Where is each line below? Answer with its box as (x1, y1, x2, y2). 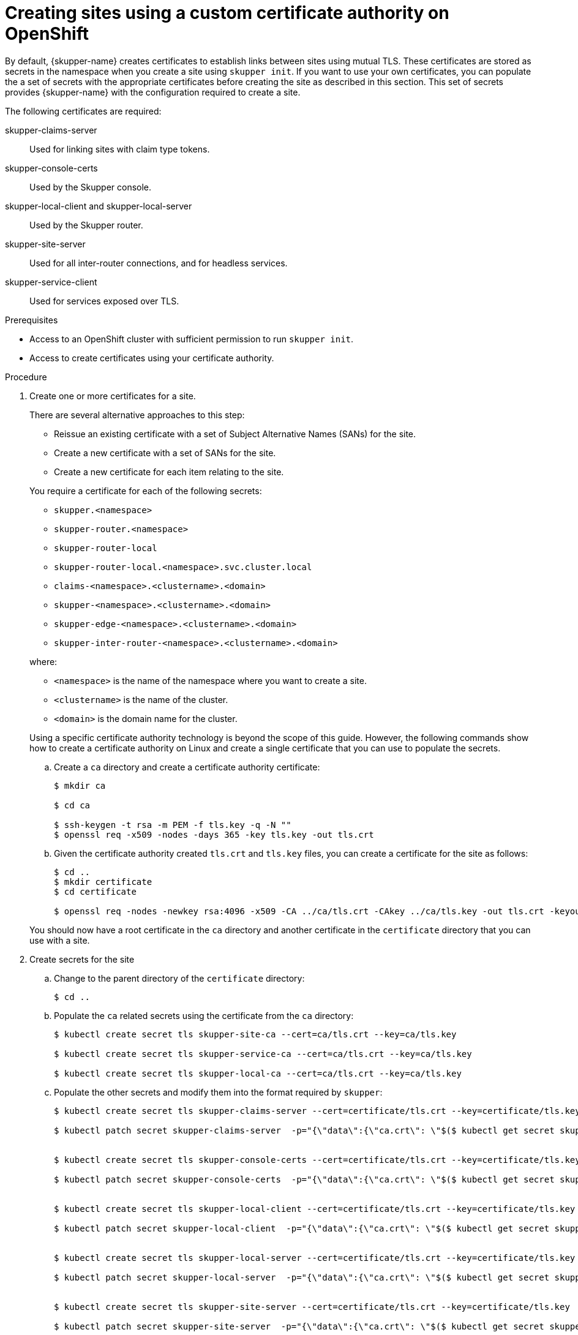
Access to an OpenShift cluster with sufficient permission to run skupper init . (29, 333, 354, 344)
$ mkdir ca (54, 780, 106, 791)
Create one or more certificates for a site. (29, 390, 196, 401)
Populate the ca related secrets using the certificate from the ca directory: (54, 1010, 354, 1021)
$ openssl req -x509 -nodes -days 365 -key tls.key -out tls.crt (54, 829, 374, 840)
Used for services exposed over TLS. (29, 295, 179, 306)
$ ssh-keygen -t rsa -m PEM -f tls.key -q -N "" (54, 819, 291, 830)
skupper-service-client (5, 276, 97, 287)
